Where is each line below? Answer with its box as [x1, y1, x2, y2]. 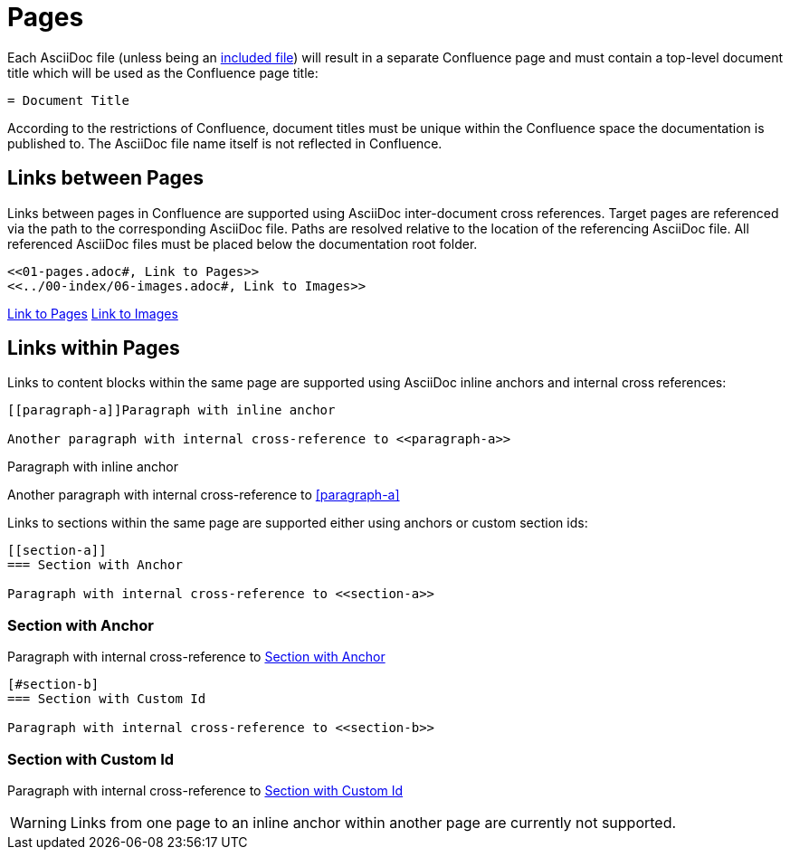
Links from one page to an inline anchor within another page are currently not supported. [70, 813, 677, 832]
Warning [10, 813, 67, 832]
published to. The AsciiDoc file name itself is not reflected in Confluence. [7, 135, 443, 151]
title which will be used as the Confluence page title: [7, 64, 319, 81]
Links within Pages [7, 337, 180, 360]
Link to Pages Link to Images [7, 305, 178, 321]
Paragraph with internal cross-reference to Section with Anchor [7, 649, 385, 665]
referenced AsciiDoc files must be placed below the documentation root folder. [7, 235, 478, 252]
